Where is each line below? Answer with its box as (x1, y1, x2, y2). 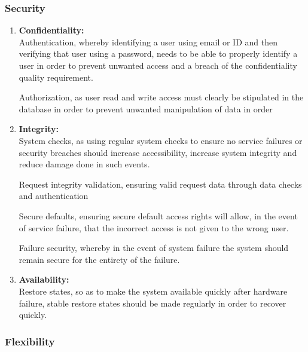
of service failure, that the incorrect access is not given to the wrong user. (19, 221, 289, 234)
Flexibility (5, 333, 55, 348)
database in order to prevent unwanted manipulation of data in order (19, 102, 273, 115)
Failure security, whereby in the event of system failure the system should (19, 241, 289, 254)
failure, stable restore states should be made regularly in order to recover (19, 296, 286, 309)
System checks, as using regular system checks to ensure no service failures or (19, 134, 303, 146)
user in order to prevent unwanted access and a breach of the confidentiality (19, 59, 297, 71)
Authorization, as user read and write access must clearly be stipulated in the (19, 91, 304, 103)
